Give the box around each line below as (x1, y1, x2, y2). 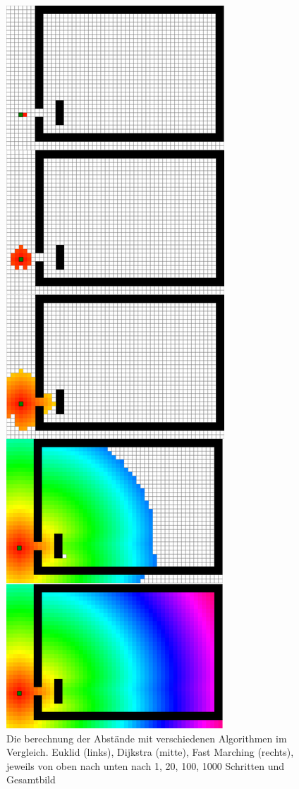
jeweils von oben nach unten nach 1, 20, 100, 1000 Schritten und (6, 758, 285, 773)
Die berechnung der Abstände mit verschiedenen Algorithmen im (6, 730, 287, 745)
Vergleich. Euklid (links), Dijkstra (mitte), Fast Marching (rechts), (6, 745, 294, 759)
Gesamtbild (6, 772, 56, 787)
